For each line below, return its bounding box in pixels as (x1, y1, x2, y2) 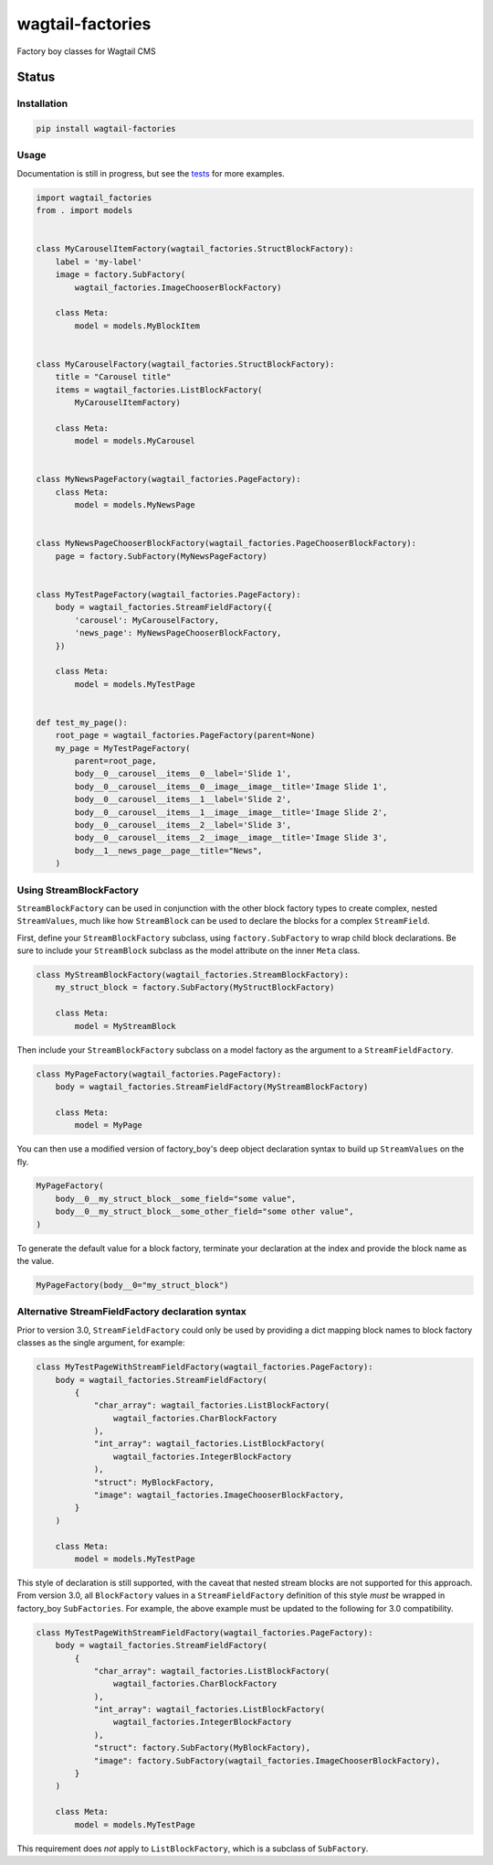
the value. (16, 1256, 55, 1267)
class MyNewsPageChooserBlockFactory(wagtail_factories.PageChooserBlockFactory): (36, 538, 417, 549)
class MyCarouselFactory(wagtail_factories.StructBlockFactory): (36, 359, 335, 370)
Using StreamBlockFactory (16, 884, 139, 896)
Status (16, 70, 56, 85)
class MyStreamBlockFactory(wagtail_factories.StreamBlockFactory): (36, 970, 350, 981)
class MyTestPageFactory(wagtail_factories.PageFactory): (36, 589, 301, 599)
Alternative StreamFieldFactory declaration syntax (16, 1305, 246, 1318)
